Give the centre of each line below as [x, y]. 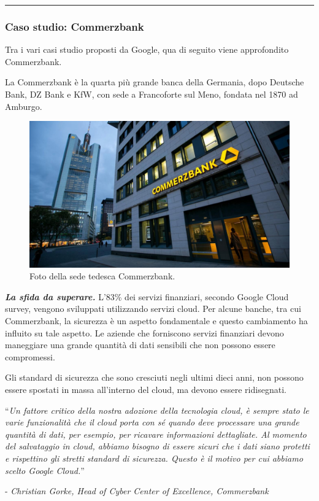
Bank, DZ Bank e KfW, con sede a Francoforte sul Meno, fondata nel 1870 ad [152, 94]
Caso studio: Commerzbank [75, 26]
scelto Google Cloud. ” [45, 470]
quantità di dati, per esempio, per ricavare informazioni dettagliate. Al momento [156, 434]
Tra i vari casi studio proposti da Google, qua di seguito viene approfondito [147, 49]
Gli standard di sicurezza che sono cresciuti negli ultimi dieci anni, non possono [154, 377]
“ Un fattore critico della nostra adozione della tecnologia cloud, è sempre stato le [157, 410]
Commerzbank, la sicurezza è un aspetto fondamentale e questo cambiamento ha [156, 321]
